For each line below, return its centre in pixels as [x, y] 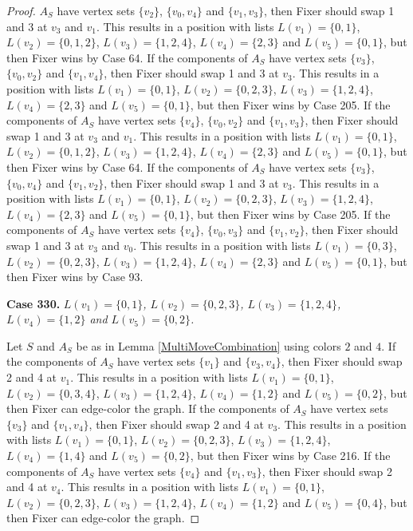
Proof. [21, 10]
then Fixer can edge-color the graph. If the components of [148, 408]
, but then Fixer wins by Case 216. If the [290, 456]
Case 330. [33, 303]
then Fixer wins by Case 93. [75, 277]
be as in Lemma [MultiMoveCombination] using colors [208, 345]
